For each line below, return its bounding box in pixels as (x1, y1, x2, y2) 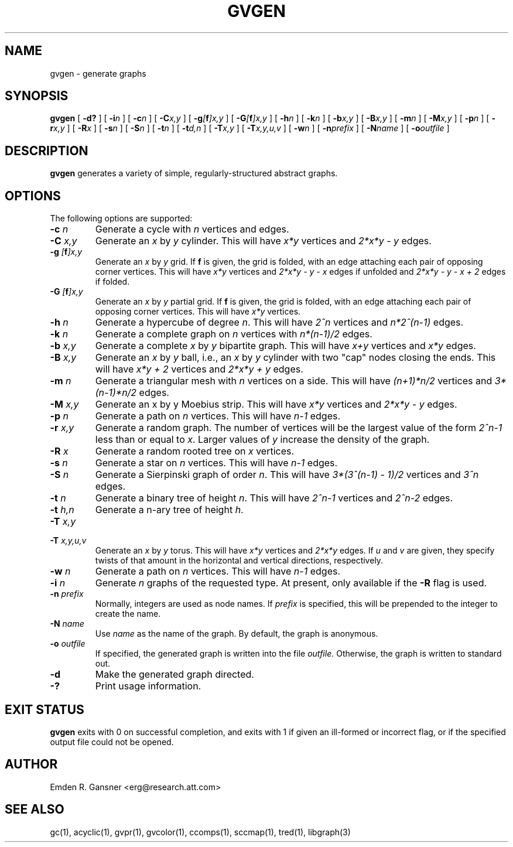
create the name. (95, 609, 161, 619)
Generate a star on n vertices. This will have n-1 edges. (95, 457, 338, 469)
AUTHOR (5, 757, 58, 772)
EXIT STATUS (5, 702, 84, 717)
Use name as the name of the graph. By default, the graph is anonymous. (95, 629, 378, 639)
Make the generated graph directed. (95, 668, 254, 681)
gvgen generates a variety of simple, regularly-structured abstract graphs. (50, 168, 338, 179)
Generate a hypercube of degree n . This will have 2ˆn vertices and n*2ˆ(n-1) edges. (95, 316, 464, 329)
